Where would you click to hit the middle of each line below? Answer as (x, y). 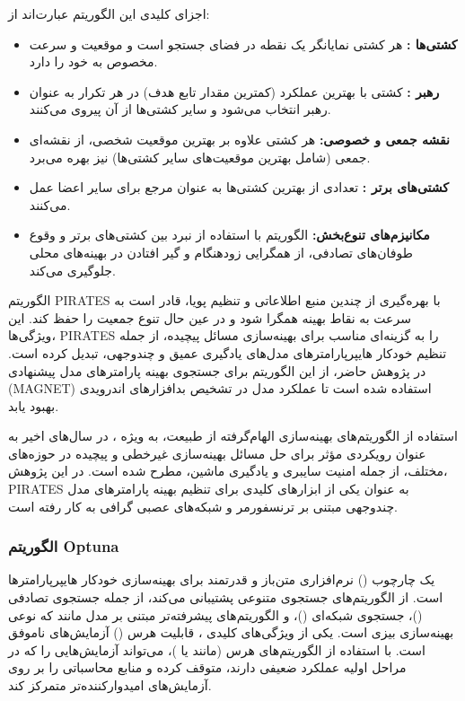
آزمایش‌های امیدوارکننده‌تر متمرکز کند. (110, 685)
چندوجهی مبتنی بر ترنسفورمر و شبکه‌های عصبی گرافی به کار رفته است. (203, 506)
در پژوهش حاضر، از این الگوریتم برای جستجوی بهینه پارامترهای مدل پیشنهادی (217, 370)
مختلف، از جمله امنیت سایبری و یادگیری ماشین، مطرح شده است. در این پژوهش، (228, 471)
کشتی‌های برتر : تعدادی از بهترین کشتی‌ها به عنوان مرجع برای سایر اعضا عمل (239, 187)
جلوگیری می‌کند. (72, 270)
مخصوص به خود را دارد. (93, 61)
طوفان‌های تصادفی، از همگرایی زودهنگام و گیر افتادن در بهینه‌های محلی (221, 252)
